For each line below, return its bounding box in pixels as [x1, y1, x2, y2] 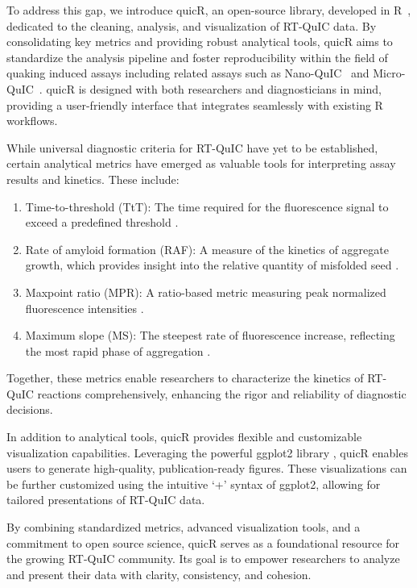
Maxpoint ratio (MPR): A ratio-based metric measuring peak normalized [25, 283, 386, 300]
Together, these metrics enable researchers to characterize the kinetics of [6, 369, 364, 386]
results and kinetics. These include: [6, 170, 180, 187]
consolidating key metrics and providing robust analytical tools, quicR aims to [6, 33, 393, 50]
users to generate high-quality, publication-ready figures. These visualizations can [6, 460, 407, 477]
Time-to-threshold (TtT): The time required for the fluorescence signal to [25, 198, 389, 215]
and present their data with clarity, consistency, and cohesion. [6, 565, 312, 582]
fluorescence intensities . [25, 299, 144, 316]
